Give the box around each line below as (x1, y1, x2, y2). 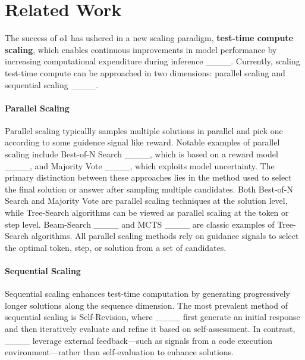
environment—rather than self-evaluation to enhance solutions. (5, 346, 234, 358)
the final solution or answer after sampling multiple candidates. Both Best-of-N (5, 182, 294, 195)
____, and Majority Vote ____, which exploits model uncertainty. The (5, 159, 275, 172)
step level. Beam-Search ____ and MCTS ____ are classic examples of (5, 218, 275, 230)
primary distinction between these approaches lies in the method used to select (5, 171, 292, 184)
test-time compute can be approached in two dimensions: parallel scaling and (5, 66, 285, 79)
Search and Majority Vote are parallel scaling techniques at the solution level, (5, 194, 288, 207)
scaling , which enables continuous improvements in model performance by (5, 43, 277, 55)
